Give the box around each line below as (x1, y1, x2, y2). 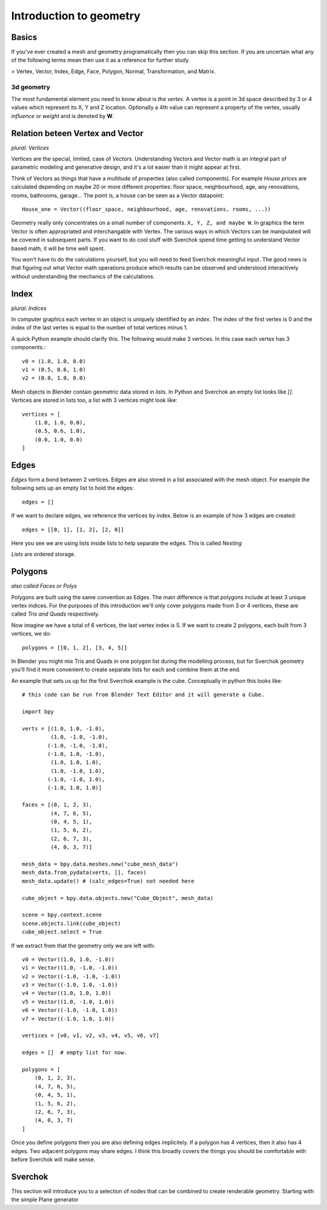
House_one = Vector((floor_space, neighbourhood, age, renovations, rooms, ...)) (22, 206, 271, 213)
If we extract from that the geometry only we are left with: (11, 942, 156, 949)
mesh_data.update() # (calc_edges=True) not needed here (22, 878, 195, 884)
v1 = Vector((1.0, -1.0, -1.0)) (22, 964, 118, 972)
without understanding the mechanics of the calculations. (11, 272, 155, 280)
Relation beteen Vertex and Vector (11, 128, 144, 139)
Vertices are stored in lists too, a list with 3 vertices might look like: (11, 396, 178, 404)
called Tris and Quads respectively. (11, 610, 100, 617)
